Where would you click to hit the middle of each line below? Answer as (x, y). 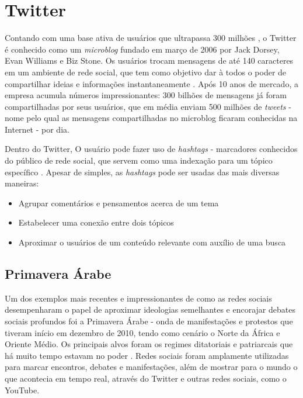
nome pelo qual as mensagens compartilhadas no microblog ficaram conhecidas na (151, 118)
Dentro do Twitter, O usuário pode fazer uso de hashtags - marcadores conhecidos (151, 149)
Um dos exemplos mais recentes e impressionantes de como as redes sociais (138, 298)
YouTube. (22, 390)
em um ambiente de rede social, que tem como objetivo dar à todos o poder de (146, 72)
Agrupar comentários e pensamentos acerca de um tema (119, 203)
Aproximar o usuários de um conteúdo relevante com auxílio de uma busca (152, 242)
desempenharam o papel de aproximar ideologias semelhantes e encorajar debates (150, 309)
